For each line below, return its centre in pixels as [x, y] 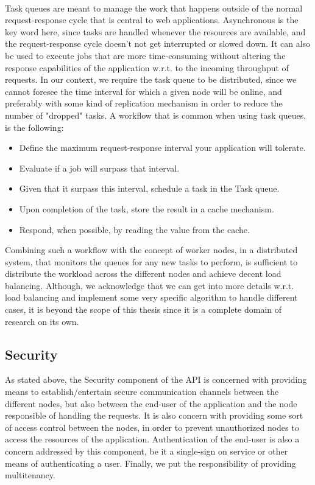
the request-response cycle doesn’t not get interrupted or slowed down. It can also [158, 44]
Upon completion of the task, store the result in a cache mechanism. [147, 208]
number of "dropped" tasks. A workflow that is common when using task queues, [156, 115]
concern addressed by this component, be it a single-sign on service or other [147, 451]
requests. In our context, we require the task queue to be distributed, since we [151, 79]
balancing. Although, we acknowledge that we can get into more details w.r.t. [150, 285]
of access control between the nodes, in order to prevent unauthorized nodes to [152, 427]
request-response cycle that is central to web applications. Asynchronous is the [152, 20]
